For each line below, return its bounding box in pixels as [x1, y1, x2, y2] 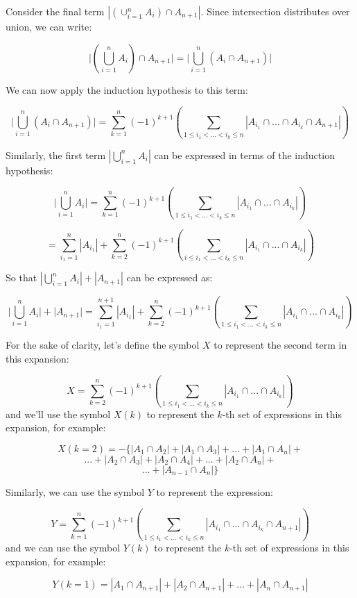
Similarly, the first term [6, 147, 106, 162]
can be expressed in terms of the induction [154, 147, 335, 162]
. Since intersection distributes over [200, 4, 350, 18]
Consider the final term [6, 4, 105, 18]
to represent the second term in [214, 337, 347, 351]
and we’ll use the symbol [6, 406, 111, 421]
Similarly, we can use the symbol [6, 484, 145, 499]
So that [6, 270, 37, 285]
